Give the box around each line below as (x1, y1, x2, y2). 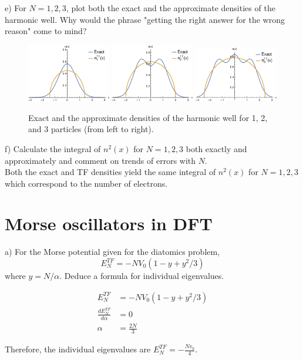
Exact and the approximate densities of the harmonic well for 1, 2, (28, 111, 268, 123)
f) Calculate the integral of (5, 142, 101, 154)
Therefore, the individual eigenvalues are (5, 343, 151, 355)
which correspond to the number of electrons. (5, 177, 168, 189)
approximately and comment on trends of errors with (5, 154, 196, 166)
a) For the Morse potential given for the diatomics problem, (5, 245, 220, 258)
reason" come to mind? (5, 25, 87, 37)
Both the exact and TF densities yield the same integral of (5, 166, 216, 178)
